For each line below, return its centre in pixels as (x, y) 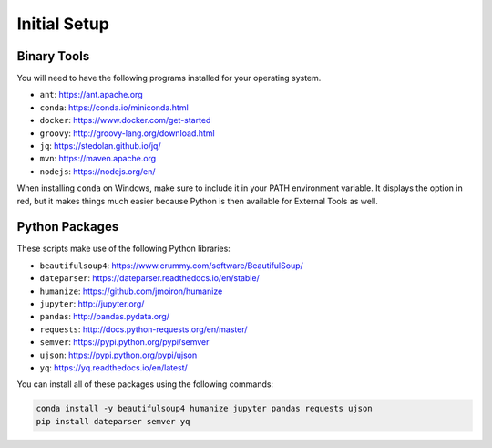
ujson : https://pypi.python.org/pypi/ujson (118, 355)
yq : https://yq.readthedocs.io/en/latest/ (114, 368)
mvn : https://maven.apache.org (98, 159)
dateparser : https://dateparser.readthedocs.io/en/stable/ (149, 278)
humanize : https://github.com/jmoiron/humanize (131, 291)
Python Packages (68, 227)
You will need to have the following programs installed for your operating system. (169, 78)
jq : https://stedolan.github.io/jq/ (100, 146)
